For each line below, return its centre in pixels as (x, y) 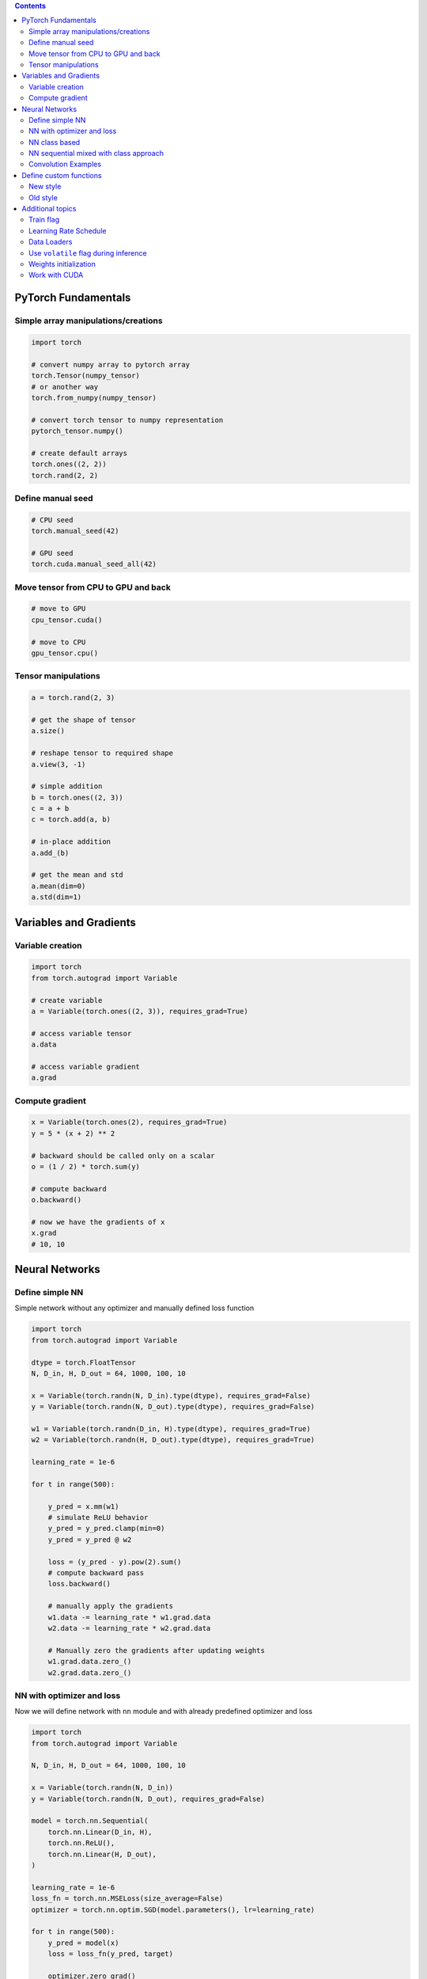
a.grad (44, 1078)
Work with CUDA (56, 275)
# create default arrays (79, 453)
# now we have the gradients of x (98, 1222)
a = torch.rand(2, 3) (73, 698)
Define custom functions (62, 175)
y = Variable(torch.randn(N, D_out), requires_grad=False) (148, 1799)
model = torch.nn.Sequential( (90, 1821)
